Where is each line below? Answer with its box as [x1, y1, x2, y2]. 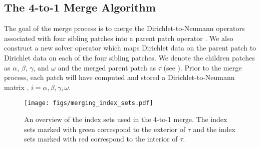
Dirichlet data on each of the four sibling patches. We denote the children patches [4, 52, 255, 62]
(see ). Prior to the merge [163, 62, 242, 72]
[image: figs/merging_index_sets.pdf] [24, 99, 153, 107]
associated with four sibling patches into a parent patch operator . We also [4, 32, 233, 43]
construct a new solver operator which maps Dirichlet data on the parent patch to [4, 42, 256, 53]
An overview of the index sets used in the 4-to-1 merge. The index [24, 114, 227, 124]
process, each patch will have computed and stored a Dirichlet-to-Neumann [4, 72, 235, 82]
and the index [193, 123, 235, 134]
